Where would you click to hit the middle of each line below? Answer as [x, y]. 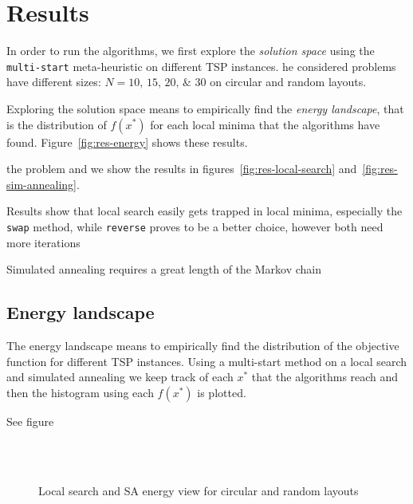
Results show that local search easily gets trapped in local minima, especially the [205, 211]
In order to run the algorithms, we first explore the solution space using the [191, 51]
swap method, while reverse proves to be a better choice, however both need [195, 226]
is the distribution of [57, 124]
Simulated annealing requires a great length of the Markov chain [164, 269]
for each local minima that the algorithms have [265, 124]
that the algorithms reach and [325, 377]
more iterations [43, 242]
